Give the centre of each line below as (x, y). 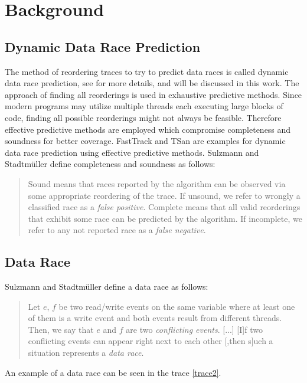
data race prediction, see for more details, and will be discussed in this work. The (152, 83)
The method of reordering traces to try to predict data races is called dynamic (147, 71)
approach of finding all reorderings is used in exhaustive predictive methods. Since (153, 94)
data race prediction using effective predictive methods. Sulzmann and (132, 152)
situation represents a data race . (86, 353)
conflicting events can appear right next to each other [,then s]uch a (151, 341)
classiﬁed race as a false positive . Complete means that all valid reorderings (164, 207)
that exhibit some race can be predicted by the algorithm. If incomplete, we (165, 218)
